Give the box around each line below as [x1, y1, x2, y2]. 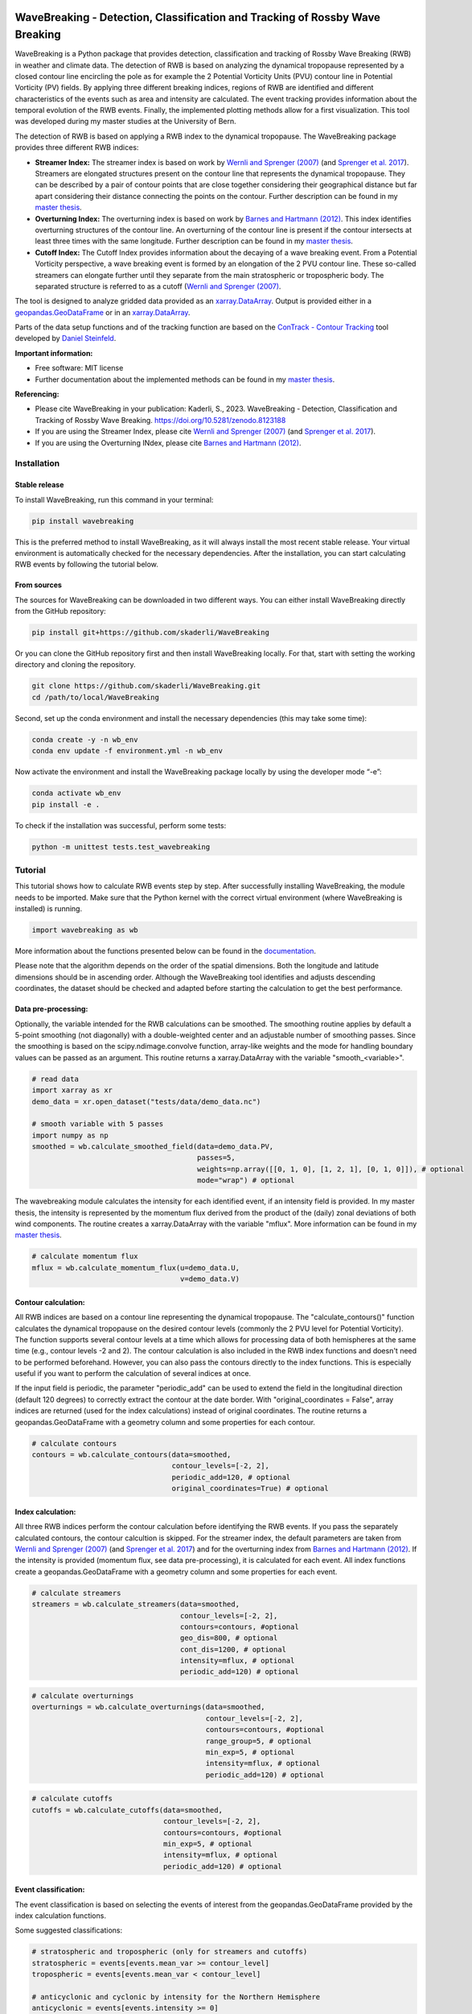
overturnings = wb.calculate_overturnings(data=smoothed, [31, 1702, 265, 1712]
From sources [14, 580, 62, 590]
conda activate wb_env [31, 789, 121, 798]
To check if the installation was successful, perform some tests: [14, 820, 227, 830]
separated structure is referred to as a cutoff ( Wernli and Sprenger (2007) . [35, 281, 281, 291]
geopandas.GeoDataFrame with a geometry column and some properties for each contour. [14, 1417, 315, 1427]
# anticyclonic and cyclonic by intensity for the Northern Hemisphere [31, 1992, 321, 2002]
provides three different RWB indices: [14, 143, 139, 152]
